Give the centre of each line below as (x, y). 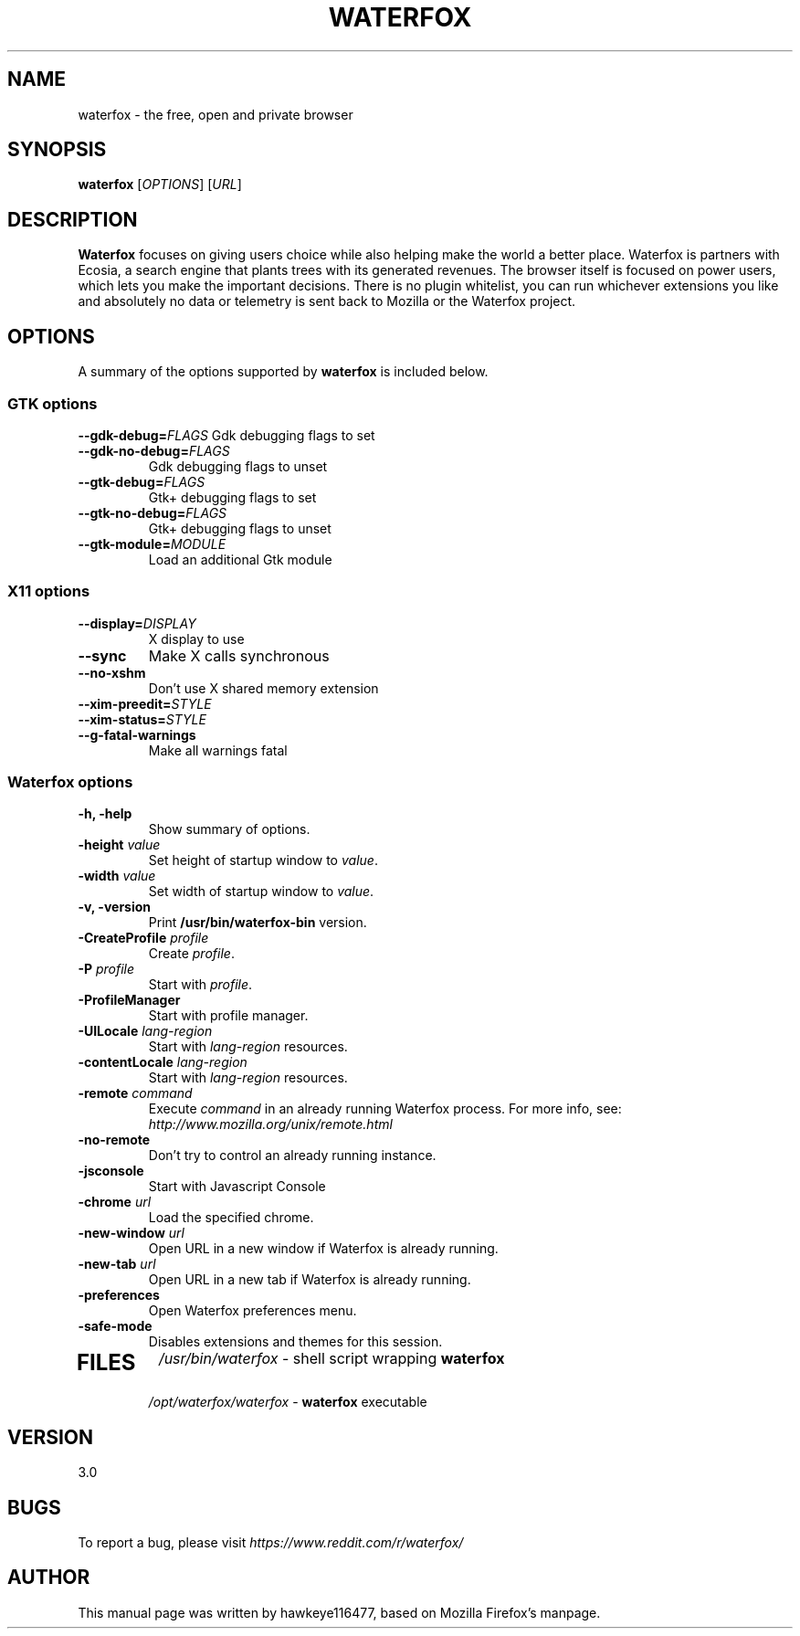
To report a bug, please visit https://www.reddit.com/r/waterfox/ (271, 1542)
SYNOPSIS (57, 150)
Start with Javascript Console (237, 1187)
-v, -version (115, 907)
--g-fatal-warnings (137, 734)
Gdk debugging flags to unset (238, 466)
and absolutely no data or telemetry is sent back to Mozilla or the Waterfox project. (327, 301)
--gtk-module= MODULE (152, 544)
